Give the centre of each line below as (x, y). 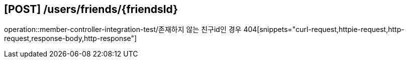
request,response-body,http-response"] (71, 38)
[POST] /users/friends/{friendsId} (91, 9)
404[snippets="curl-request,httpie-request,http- (324, 29)
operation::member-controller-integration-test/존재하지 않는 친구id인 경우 (123, 29)
